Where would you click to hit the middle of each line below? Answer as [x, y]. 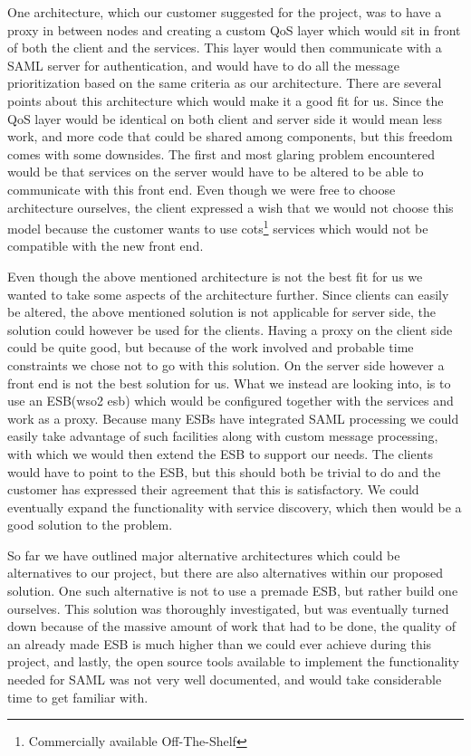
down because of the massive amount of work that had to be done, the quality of [231, 626]
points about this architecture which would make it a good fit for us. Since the [226, 100]
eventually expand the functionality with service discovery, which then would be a [235, 507]
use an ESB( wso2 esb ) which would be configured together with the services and [231, 401]
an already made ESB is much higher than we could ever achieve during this [220, 643]
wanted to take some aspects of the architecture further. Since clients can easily [228, 294]
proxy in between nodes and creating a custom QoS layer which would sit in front [234, 29]
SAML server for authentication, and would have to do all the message [203, 65]
